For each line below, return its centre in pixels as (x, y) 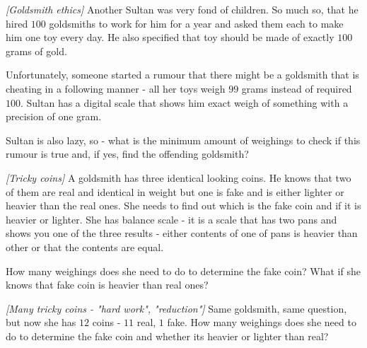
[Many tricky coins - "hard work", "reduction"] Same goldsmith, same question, (176, 308)
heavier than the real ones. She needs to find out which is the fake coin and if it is (183, 205)
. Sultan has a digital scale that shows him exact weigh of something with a (185, 102)
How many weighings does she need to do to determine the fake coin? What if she (183, 271)
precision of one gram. (54, 116)
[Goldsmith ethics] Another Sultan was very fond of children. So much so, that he (182, 9)
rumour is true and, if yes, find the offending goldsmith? (127, 154)
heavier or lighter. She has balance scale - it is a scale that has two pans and (171, 219)
